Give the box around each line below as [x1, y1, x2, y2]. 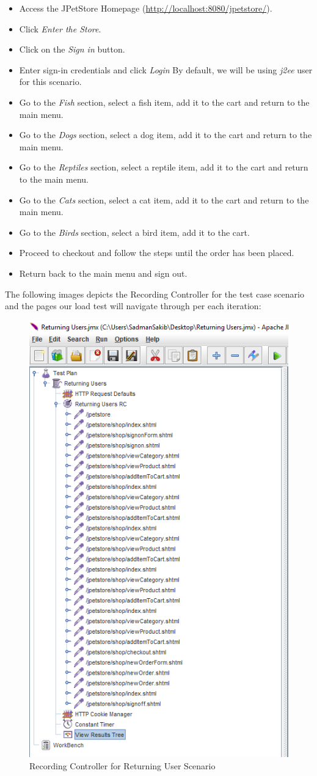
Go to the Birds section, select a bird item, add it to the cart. [19, 225, 250, 238]
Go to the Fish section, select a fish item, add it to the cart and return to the [19, 95, 310, 108]
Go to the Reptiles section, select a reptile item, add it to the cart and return [19, 161, 308, 174]
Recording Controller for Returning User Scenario [29, 759, 216, 772]
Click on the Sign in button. [19, 43, 125, 56]
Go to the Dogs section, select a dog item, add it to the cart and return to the [19, 128, 312, 141]
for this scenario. [19, 75, 82, 88]
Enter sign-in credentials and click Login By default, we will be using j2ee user [19, 63, 313, 76]
